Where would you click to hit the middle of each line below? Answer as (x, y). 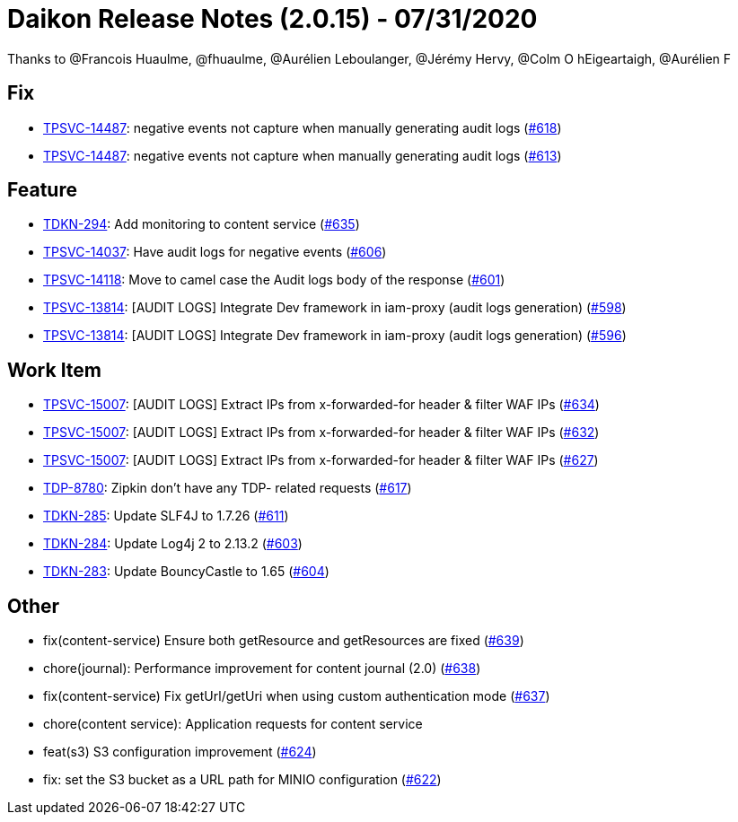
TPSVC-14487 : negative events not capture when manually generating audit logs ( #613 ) (303, 155)
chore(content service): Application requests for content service (233, 724)
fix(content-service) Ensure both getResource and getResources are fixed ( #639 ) (284, 641)
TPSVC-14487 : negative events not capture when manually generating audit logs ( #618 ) (303, 127)
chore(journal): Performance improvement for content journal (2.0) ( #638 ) (262, 669)
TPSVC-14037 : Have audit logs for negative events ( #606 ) (215, 252)
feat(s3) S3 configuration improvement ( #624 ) (180, 752)
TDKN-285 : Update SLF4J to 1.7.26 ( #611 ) (166, 516)
